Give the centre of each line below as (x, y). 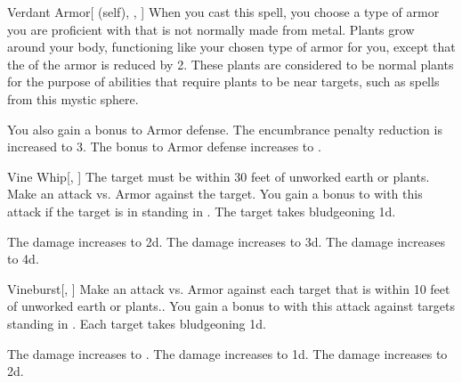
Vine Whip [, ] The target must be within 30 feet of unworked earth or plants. (219, 176)
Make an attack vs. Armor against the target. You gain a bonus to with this (215, 194)
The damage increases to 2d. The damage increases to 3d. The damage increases (227, 241)
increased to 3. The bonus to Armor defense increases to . (164, 147)
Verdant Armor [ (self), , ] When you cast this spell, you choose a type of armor (223, 12)
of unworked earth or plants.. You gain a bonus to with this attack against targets (231, 306)
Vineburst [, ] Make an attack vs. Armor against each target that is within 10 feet (229, 288)
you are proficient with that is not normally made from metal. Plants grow (211, 29)
